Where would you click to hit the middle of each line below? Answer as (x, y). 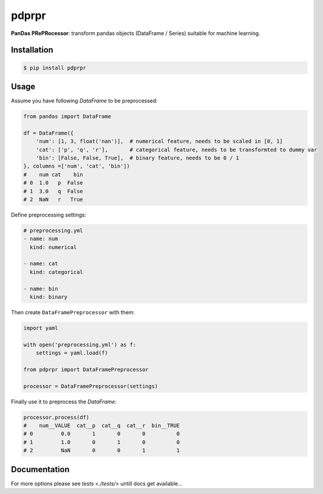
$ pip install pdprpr (55, 68)
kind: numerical (53, 247)
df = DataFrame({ (49, 133)
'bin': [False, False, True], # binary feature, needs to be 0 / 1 (137, 158)
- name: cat (41, 264)
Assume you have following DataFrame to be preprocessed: (84, 101)
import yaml (41, 328)
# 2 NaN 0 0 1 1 (102, 450)
